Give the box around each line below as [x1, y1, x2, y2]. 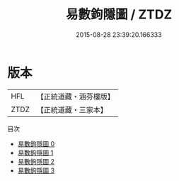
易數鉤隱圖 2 [17, 157, 55, 165]
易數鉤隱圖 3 [17, 166, 55, 175]
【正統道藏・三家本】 [36, 104, 108, 114]
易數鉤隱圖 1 [17, 148, 54, 157]
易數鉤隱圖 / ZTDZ [65, 6, 173, 23]
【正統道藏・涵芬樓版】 [36, 92, 115, 102]
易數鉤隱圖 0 [17, 139, 55, 148]
